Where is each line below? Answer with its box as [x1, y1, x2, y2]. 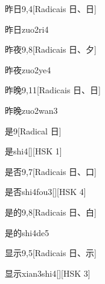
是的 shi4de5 [5, 226, 49, 239]
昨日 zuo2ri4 [5, 22, 49, 35]
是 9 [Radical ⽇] [5, 124, 62, 137]
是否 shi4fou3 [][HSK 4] [5, 185, 86, 198]
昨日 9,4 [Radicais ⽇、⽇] [5, 2, 97, 15]
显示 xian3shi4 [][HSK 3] [5, 266, 91, 279]
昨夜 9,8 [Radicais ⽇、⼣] [5, 43, 97, 56]
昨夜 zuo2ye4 [5, 63, 51, 76]
